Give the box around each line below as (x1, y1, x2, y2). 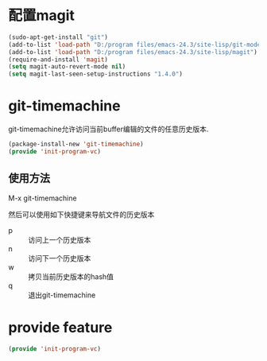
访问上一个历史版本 (28, 235, 91, 244)
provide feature (8, 318, 113, 336)
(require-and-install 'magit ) (8, 56, 109, 64)
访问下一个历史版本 (28, 253, 91, 262)
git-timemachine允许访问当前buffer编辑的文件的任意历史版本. (8, 124, 209, 134)
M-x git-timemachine (8, 193, 77, 203)
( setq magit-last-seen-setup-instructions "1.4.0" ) (8, 70, 183, 79)
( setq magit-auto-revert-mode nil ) (8, 63, 126, 71)
